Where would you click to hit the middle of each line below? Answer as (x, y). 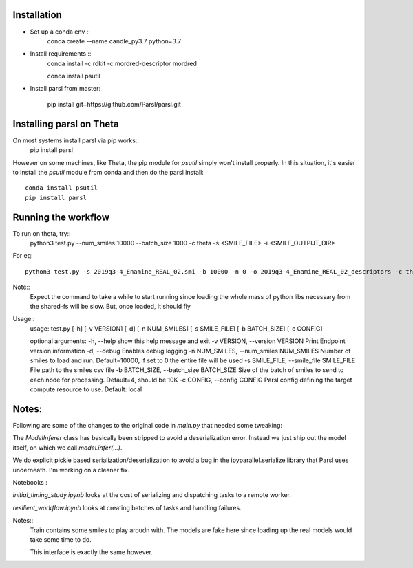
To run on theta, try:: (42, 233)
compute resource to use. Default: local (86, 389)
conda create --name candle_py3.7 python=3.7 (114, 41)
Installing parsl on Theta (66, 124)
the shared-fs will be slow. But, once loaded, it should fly (110, 306)
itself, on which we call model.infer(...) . (67, 448)
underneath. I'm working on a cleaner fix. (71, 470)
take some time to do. (61, 539)
